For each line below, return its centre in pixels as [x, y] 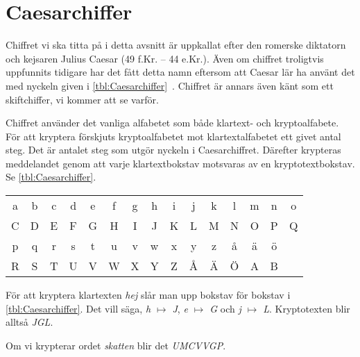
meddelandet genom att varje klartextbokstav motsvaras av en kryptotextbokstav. [180, 163]
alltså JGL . [29, 322]
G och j [225, 308]
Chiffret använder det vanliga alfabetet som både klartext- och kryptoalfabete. [172, 123]
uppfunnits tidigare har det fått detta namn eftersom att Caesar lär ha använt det [180, 72]
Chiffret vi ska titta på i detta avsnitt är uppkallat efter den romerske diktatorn [176, 45]
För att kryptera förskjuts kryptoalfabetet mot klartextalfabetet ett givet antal [173, 136]
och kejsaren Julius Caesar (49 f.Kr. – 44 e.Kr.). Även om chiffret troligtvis [165, 58]
